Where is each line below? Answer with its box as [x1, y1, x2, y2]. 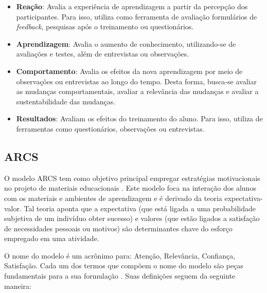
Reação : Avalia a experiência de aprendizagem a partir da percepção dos [16, 1, 248, 11]
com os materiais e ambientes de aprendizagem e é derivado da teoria [4, 192, 222, 203]
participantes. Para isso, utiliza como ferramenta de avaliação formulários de [16, 11, 257, 22]
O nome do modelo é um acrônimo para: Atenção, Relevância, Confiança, [4, 250, 236, 261]
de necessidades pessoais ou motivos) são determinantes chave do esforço [4, 223, 233, 233]
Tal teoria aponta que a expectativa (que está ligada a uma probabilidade [24, 203, 256, 213]
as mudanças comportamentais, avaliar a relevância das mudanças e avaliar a [16, 86, 259, 97]
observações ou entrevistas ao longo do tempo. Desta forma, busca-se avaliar [16, 76, 257, 86]
